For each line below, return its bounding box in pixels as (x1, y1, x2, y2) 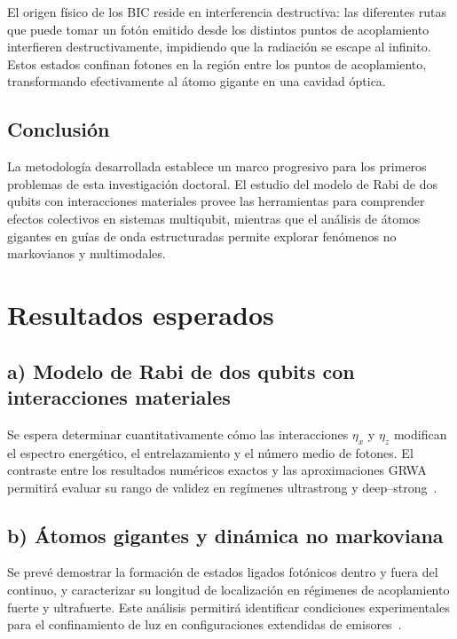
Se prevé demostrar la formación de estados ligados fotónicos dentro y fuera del (7, 563, 438, 581)
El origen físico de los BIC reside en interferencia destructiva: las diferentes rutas (7, 3, 447, 20)
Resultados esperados (7, 296, 274, 332)
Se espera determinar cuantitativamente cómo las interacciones (7, 424, 349, 443)
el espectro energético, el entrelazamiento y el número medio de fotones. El (7, 443, 414, 461)
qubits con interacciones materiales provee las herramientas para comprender (7, 192, 425, 210)
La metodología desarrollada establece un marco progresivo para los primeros (7, 157, 427, 176)
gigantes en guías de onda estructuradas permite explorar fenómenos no (7, 226, 397, 245)
